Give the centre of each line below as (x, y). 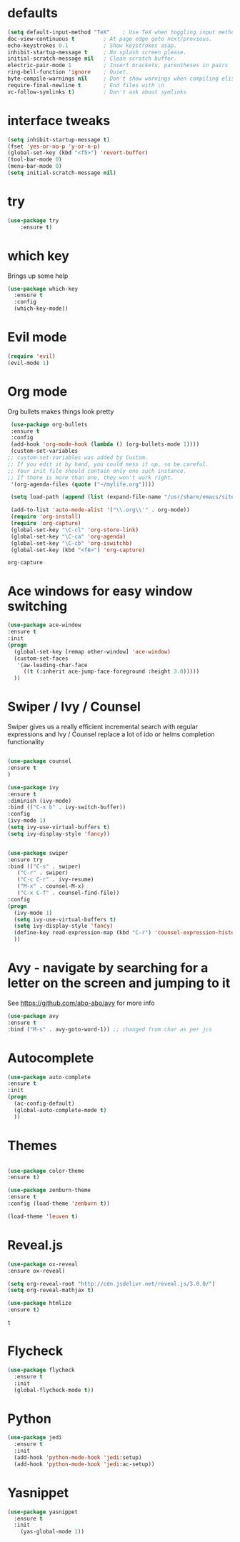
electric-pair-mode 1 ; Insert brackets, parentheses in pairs (118, 66)
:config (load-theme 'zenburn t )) (59, 1204)
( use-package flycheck (41, 1370)
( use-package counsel (40, 761)
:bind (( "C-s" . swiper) (44, 866)
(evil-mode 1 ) (29, 363)
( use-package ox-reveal (43, 1264)
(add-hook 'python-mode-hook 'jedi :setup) (78, 1458)
